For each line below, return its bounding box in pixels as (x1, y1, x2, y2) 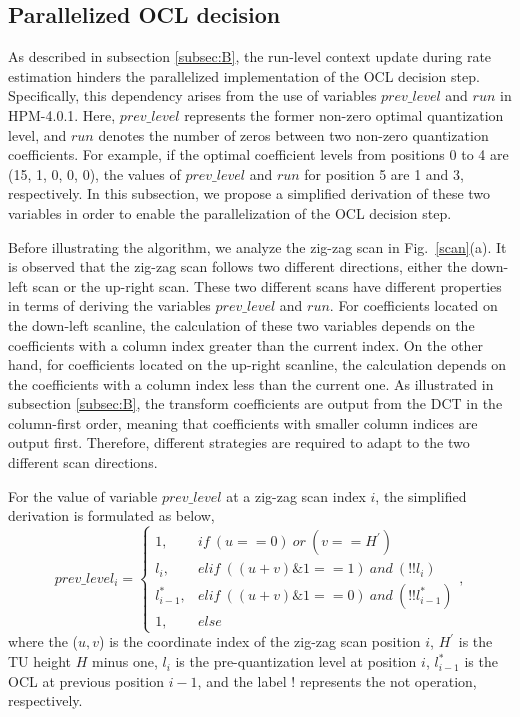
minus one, (91, 651, 158, 672)
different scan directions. (8, 452, 158, 473)
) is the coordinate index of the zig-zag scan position (99, 631, 421, 652)
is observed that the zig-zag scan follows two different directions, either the (8, 256, 467, 277)
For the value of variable (8, 485, 158, 506)
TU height (8, 651, 71, 672)
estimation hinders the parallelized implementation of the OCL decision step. (8, 65, 480, 86)
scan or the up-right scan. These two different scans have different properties (32, 275, 502, 296)
